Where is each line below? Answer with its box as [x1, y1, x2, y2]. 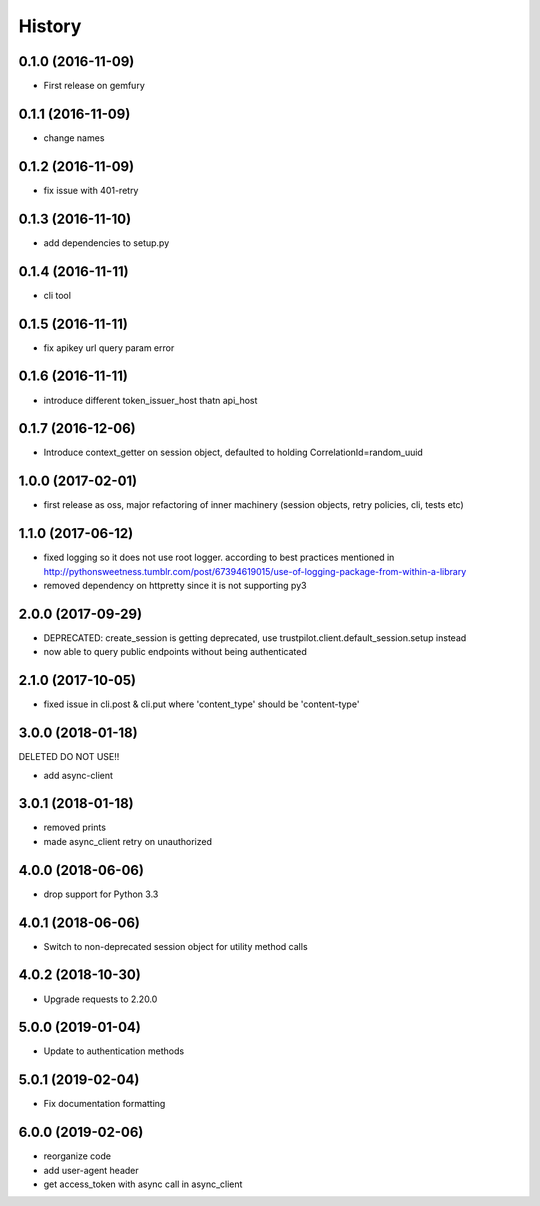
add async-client [43, 769, 114, 781]
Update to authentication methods [43, 1045, 185, 1057]
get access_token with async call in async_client [43, 1178, 243, 1190]
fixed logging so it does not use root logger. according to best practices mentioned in [43, 551, 395, 564]
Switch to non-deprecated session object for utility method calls [43, 940, 309, 952]
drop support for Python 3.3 [43, 888, 159, 900]
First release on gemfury [43, 80, 145, 92]
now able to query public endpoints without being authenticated [43, 646, 307, 658]
